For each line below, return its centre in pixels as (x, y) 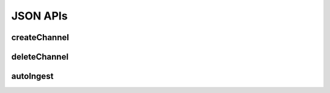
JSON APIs (39, 16)
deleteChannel (40, 57)
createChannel (40, 37)
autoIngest (32, 76)
